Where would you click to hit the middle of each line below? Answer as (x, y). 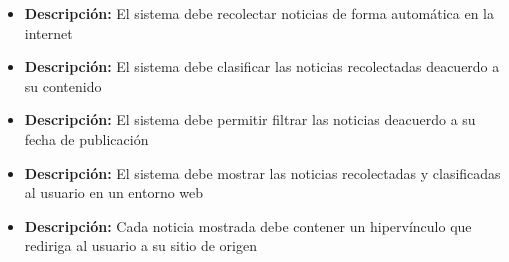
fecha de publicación (86, 138)
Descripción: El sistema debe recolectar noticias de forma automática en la (259, 13)
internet (48, 32)
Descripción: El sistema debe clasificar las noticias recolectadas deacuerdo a (262, 66)
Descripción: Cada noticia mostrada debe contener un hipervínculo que (248, 225)
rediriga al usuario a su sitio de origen (140, 245)
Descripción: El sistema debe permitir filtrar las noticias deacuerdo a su (250, 119)
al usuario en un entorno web (114, 192)
